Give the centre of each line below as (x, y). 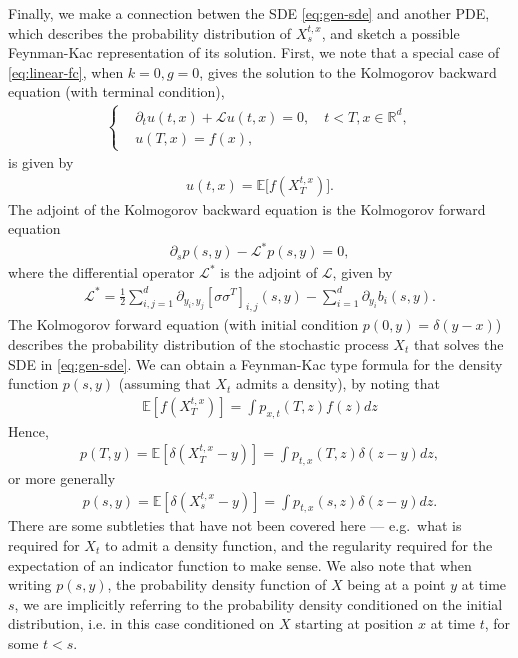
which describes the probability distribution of (150, 32)
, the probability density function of (217, 584)
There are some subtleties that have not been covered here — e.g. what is (235, 525)
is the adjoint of (269, 272)
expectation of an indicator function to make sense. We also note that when (240, 564)
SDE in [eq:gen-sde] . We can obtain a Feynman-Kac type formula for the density (255, 363)
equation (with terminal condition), (116, 91)
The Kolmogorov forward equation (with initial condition (183, 324)
